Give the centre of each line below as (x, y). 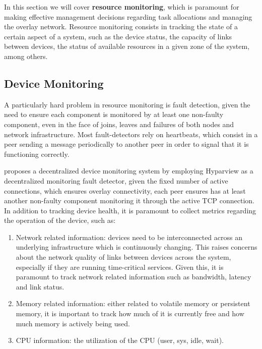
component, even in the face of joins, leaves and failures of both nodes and (119, 124)
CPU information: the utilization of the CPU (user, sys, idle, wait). (120, 340)
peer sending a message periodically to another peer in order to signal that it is (126, 144)
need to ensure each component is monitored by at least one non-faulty (114, 114)
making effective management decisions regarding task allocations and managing (128, 16)
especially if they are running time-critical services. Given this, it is (120, 267)
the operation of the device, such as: (60, 220)
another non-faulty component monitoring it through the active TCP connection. (129, 200)
